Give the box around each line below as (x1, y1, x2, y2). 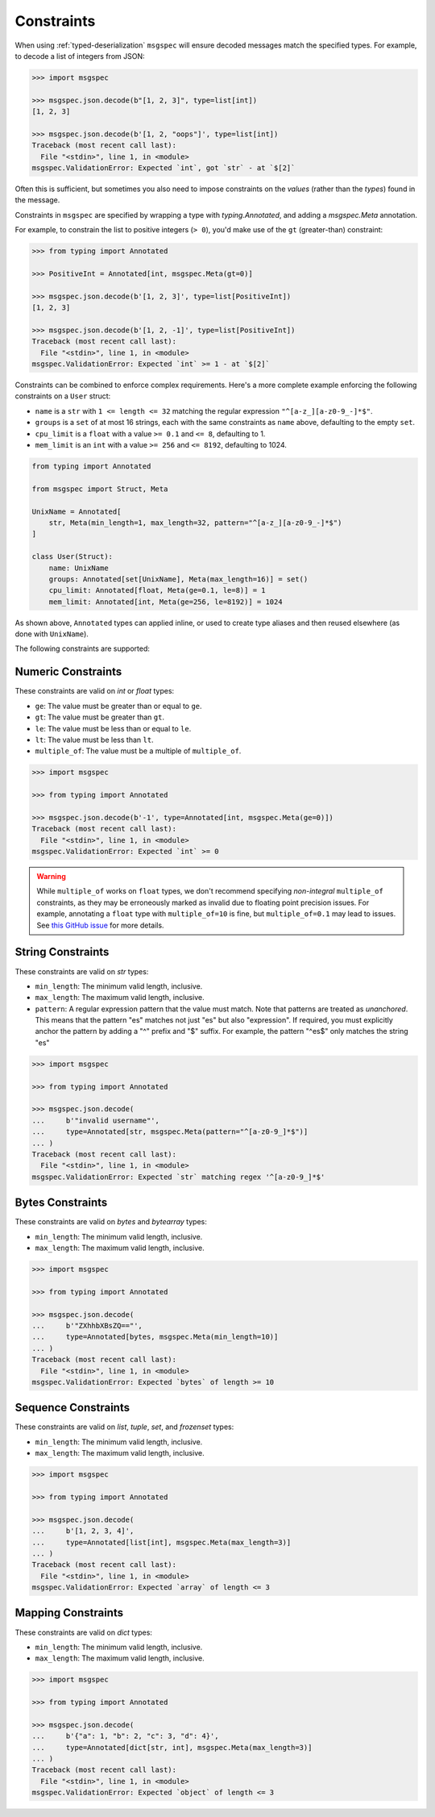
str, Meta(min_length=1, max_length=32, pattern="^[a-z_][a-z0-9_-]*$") (48, 518, 342, 527)
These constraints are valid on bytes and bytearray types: (14, 1217, 207, 1227)
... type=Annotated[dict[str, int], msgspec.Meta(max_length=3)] (31, 1743, 313, 1752)
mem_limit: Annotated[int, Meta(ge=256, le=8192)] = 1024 (48, 597, 283, 606)
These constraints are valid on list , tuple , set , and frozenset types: (14, 1422, 234, 1432)
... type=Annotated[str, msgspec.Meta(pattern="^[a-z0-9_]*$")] (31, 1127, 309, 1136)
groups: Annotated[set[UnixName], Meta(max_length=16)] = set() (48, 574, 309, 584)
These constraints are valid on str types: (14, 966, 149, 976)
